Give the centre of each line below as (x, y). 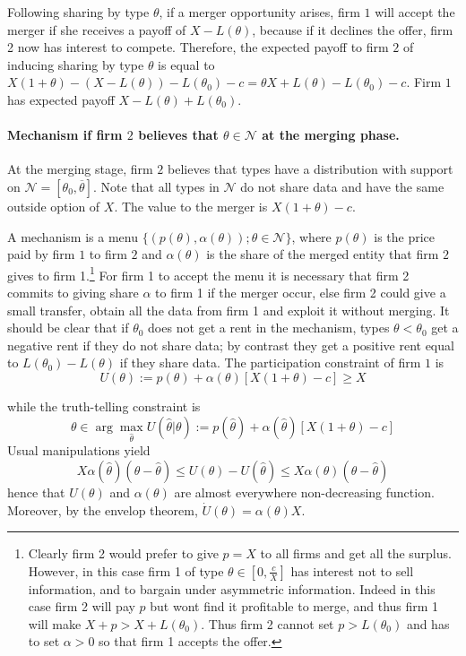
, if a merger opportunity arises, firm (259, 12)
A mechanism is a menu (73, 236)
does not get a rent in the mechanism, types (269, 328)
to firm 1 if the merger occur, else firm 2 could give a (301, 292)
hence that (36, 492)
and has (428, 623)
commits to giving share (73, 292)
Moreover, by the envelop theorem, (103, 509)
